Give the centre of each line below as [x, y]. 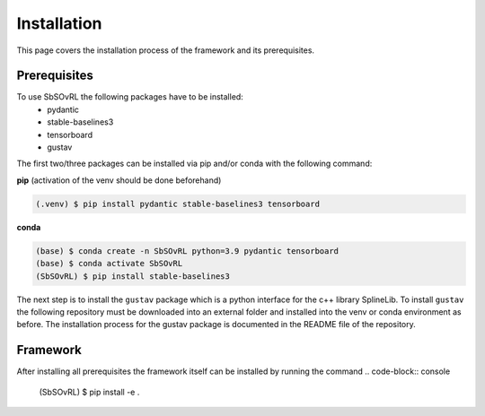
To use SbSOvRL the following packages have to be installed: [130, 97]
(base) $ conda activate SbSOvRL [109, 264]
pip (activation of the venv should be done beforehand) [119, 180]
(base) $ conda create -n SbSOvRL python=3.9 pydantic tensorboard [187, 251]
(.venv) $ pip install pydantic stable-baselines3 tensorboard [178, 204]
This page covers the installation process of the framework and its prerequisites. [165, 50]
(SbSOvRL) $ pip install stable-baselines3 [133, 276]
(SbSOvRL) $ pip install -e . [89, 392]
